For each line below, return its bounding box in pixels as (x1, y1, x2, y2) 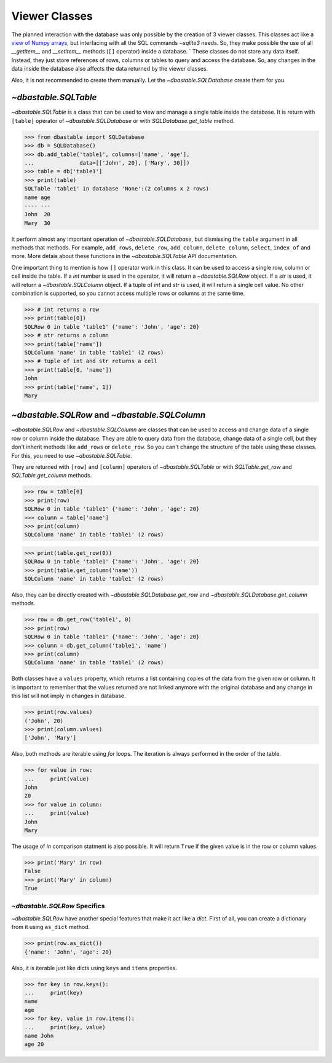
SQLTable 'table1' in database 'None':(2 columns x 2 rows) (24, 185, 210, 192)
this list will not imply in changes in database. (11, 692, 126, 700)
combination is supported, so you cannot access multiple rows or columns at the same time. (11, 289, 245, 297)
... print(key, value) (24, 1024, 106, 1030)
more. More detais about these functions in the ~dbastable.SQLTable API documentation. (11, 253, 238, 260)
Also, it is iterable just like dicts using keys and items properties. (11, 964, 178, 971)
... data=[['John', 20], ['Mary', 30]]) (24, 159, 190, 166)
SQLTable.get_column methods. (11, 472, 92, 479)
